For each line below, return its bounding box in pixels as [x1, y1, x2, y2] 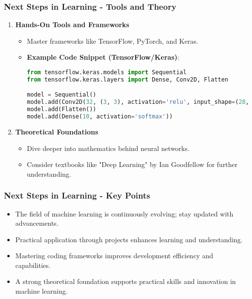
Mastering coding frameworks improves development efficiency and [15, 250, 213, 261]
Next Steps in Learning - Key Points [4, 189, 150, 201]
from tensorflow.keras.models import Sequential [27, 69, 187, 76]
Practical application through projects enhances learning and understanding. [15, 234, 243, 244]
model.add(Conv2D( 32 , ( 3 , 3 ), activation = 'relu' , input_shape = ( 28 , [27, 99, 249, 106]
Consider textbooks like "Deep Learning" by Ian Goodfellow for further [27, 159, 238, 169]
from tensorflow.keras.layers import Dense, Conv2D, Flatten [27, 76, 228, 83]
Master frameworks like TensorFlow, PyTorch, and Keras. [27, 35, 198, 46]
